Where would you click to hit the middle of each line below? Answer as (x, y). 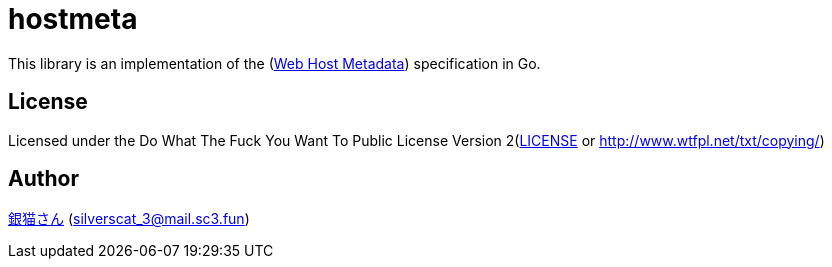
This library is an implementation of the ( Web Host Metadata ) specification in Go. (274, 63)
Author (43, 179)
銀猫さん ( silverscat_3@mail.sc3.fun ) (129, 219)
